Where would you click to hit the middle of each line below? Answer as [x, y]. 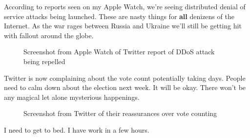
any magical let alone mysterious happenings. [72, 97]
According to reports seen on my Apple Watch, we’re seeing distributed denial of [125, 6]
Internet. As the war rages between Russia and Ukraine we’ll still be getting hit [123, 26]
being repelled [44, 61]
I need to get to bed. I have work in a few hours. [77, 129]
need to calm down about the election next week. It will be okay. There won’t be [125, 87]
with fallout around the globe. [49, 35]
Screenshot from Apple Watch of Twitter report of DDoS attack [119, 52]
